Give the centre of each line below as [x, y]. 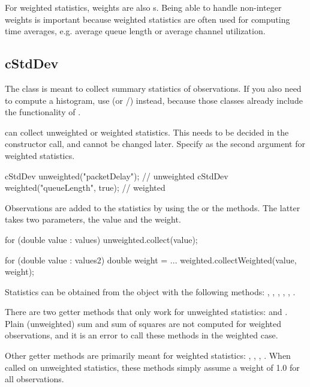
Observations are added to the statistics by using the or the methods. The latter [153, 207]
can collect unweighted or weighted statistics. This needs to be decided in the [147, 132]
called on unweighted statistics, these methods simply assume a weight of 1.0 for [152, 367]
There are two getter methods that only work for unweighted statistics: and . [146, 312]
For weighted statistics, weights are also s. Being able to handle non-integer [143, 7]
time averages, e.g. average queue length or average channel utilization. [135, 31]
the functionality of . [43, 112]
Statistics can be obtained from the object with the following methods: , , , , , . [150, 291]
